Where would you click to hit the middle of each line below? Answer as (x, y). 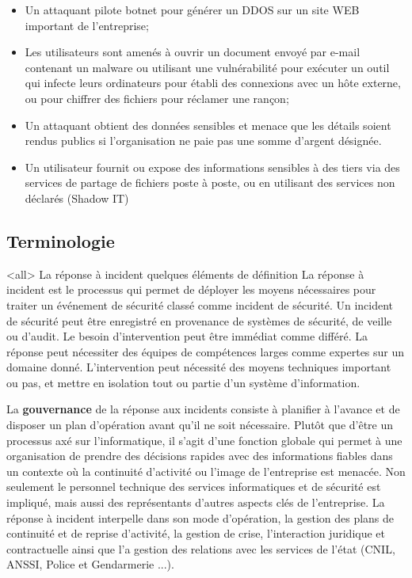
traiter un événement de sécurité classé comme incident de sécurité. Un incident (200, 304)
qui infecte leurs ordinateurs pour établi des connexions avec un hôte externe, (213, 83)
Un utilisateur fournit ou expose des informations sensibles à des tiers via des (212, 167)
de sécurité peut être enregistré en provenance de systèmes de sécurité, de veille (199, 320)
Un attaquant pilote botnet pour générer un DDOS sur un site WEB (192, 10)
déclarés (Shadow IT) (77, 198)
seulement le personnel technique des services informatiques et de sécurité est (194, 487)
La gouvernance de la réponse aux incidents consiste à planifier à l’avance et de (203, 409)
